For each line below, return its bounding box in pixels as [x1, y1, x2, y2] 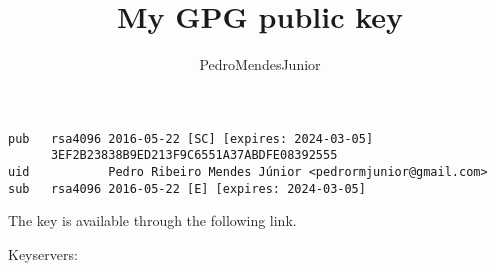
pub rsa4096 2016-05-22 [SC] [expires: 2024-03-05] [8, 131, 374, 146]
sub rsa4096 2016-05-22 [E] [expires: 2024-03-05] [8, 181, 366, 196]
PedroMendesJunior [199, 54, 321, 75]
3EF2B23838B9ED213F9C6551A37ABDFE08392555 [50, 148, 338, 163]
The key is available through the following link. [8, 210, 297, 231]
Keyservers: [8, 243, 78, 264]
